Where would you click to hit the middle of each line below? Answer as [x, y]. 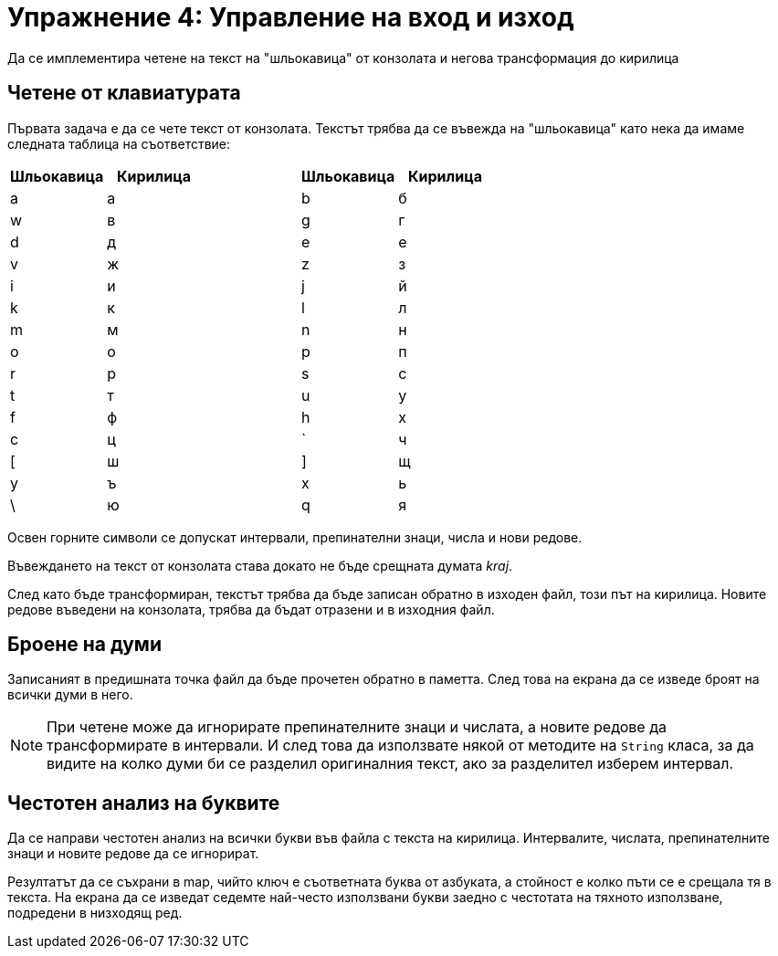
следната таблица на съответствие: [119, 143]
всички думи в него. [70, 695]
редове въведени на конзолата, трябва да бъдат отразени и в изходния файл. [251, 609]
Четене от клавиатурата [124, 93]
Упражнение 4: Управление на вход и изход [291, 17]
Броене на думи [84, 645]
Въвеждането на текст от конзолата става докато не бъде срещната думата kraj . [260, 565]
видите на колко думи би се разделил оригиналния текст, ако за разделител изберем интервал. [390, 764]
